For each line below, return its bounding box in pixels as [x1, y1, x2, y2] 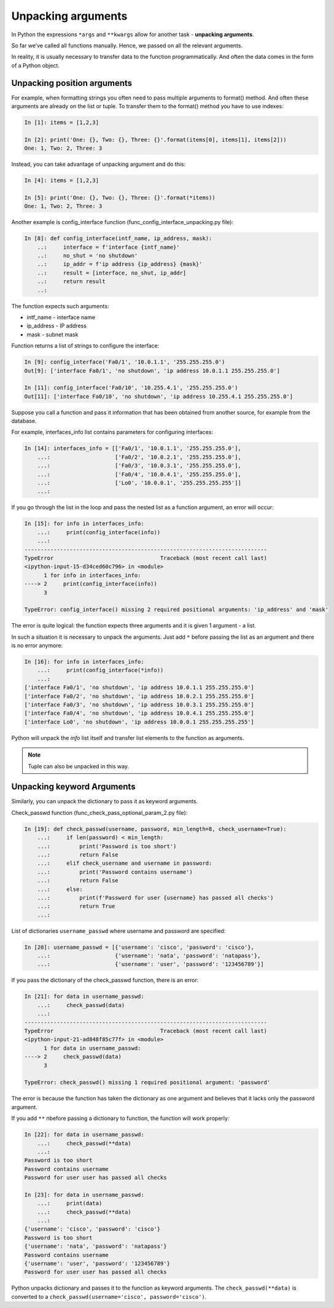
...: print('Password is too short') [37, 843, 177, 850]
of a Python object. [11, 61, 60, 69]
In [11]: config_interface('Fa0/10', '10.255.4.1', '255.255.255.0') [24, 384, 238, 391]
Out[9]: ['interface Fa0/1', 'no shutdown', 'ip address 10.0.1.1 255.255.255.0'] [24, 367, 281, 374]
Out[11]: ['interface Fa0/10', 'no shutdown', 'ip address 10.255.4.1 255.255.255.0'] [24, 393, 293, 400]
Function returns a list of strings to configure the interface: [11, 342, 160, 349]
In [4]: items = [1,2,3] [24, 177, 99, 184]
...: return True [37, 903, 115, 910]
